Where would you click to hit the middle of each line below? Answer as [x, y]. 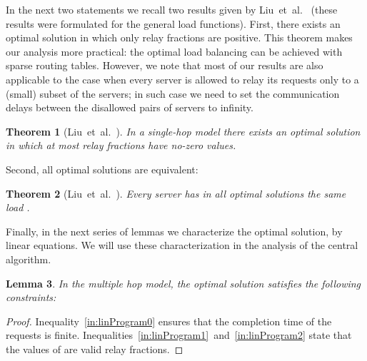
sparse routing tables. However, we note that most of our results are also [165, 65]
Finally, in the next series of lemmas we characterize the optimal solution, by [174, 231]
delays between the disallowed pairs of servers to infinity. [130, 107]
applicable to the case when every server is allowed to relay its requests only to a [182, 79]
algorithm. [29, 259]
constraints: [31, 297]
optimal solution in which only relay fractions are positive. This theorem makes [179, 37]
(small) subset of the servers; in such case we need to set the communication [173, 93]
